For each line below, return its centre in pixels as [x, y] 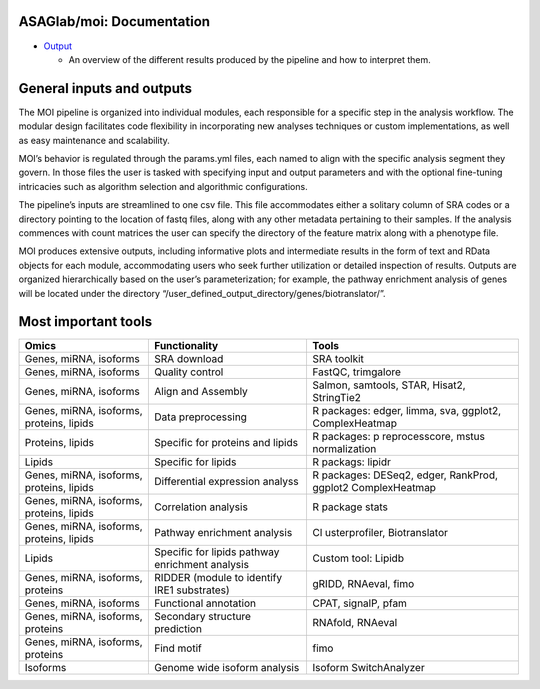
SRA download [189, 359]
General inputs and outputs [105, 88]
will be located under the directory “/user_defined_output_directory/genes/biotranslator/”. [202, 293]
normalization [344, 449]
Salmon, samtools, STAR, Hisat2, [388, 385]
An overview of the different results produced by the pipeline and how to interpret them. [250, 59]
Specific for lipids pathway [217, 552]
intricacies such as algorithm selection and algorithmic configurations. [163, 186]
